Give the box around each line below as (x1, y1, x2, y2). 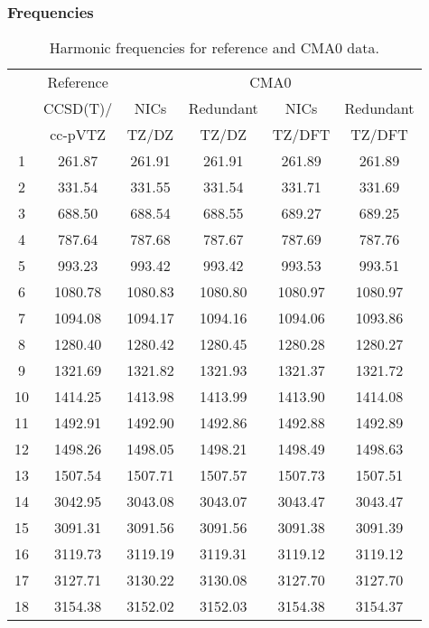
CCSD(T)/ (43, 98, 113, 119)
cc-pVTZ (50, 124, 107, 145)
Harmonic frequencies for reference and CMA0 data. (49, 37, 379, 59)
